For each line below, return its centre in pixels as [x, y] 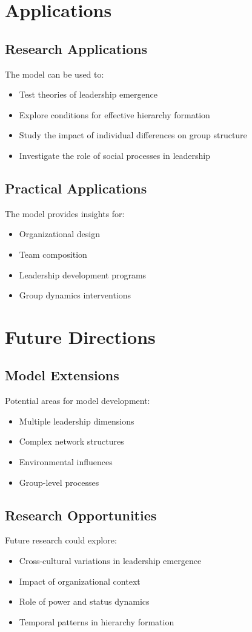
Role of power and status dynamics [84, 601]
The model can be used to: [55, 74]
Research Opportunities [81, 515]
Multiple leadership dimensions [77, 421]
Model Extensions [62, 375]
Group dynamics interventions [75, 295]
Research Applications [76, 48]
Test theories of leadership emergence [88, 94]
